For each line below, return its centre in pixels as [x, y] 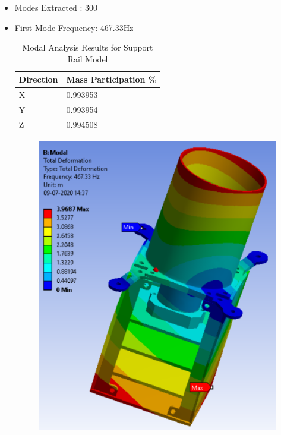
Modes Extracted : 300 [56, 7]
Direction [38, 79]
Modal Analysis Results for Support [88, 47]
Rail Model [88, 59]
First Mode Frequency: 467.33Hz [74, 27]
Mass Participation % [111, 79]
